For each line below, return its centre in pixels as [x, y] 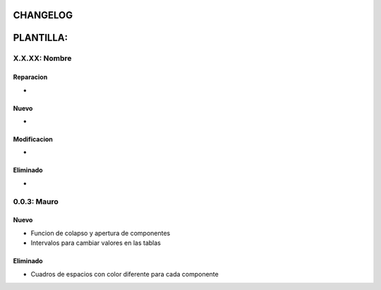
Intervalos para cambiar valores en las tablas [96, 243]
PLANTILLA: [41, 38]
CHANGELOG [43, 15]
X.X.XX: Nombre [42, 59]
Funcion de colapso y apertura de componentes [101, 233]
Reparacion [30, 77]
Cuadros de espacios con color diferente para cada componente [125, 274]
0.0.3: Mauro [36, 201]
